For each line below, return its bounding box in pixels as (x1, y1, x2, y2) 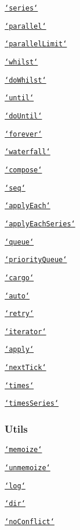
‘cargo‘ (5, 273, 34, 282)
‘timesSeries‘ (5, 399, 59, 408)
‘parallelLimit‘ (5, 40, 67, 49)
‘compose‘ (5, 165, 42, 174)
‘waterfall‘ (5, 148, 50, 157)
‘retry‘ (5, 310, 34, 318)
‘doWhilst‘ (5, 76, 46, 84)
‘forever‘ (5, 130, 42, 138)
